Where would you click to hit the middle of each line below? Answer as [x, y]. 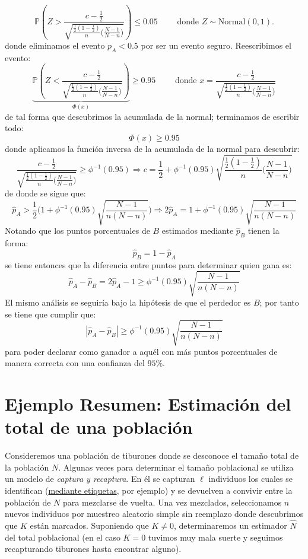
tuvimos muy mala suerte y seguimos [215, 537]
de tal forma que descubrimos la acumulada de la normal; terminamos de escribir [152, 116]
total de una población [99, 427]
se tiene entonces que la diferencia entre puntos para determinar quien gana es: [148, 264]
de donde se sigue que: [45, 193]
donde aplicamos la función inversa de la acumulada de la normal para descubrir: [152, 149]
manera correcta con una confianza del [75, 363]
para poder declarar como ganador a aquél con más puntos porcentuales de [141, 351]
